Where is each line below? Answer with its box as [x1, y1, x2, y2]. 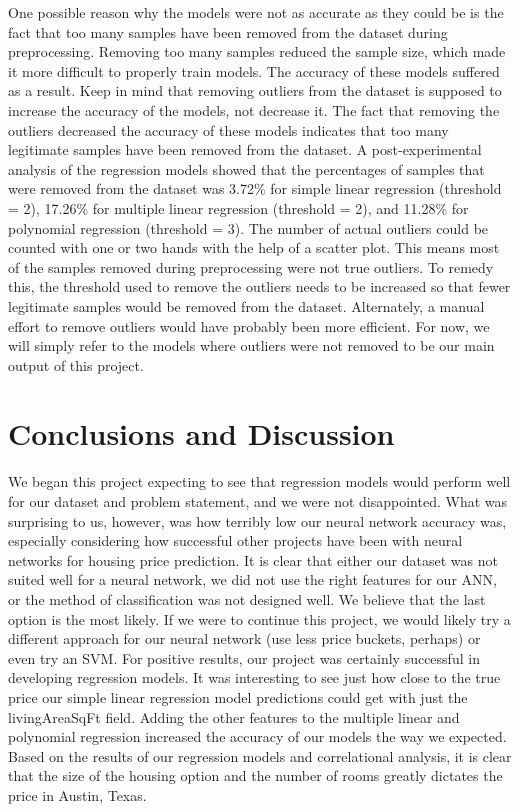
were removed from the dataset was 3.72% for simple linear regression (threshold [8, 178, 502, 199]
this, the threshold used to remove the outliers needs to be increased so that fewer [8, 276, 511, 297]
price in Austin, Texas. [8, 784, 147, 805]
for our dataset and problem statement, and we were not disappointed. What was [8, 491, 508, 511]
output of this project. [8, 354, 144, 375]
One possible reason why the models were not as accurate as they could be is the [8, 2, 504, 22]
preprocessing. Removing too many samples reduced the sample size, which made [8, 41, 506, 62]
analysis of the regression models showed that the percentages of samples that [8, 158, 485, 179]
